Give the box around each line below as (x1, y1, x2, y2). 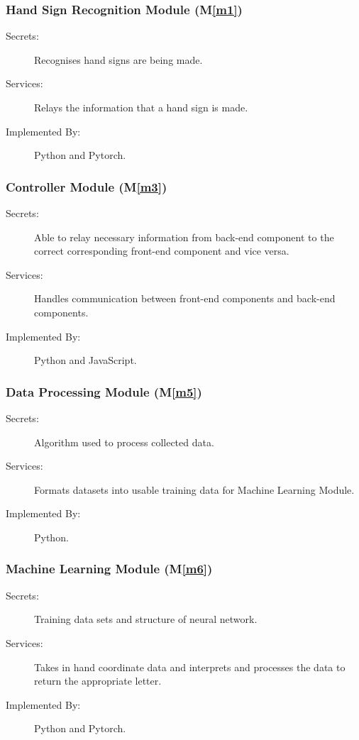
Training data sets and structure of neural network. (34, 612, 258, 626)
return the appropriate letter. (34, 673, 162, 688)
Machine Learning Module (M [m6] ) (6, 560, 213, 578)
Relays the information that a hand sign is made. (34, 100, 248, 114)
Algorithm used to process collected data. (34, 434, 214, 449)
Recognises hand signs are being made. (34, 52, 203, 67)
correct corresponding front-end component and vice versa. (34, 243, 289, 258)
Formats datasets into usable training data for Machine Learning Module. (34, 482, 355, 497)
